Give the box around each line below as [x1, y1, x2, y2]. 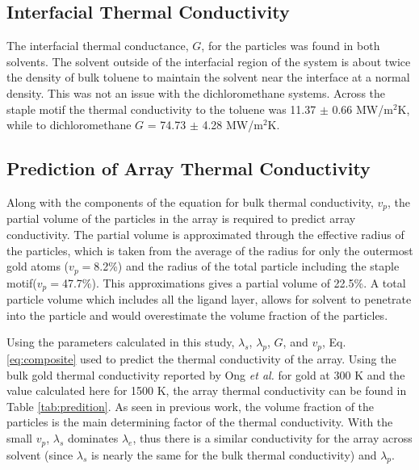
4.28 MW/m [202, 116, 263, 133]
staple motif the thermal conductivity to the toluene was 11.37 [6, 100, 316, 117]
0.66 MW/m [332, 100, 393, 117]
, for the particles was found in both [201, 37, 380, 54]
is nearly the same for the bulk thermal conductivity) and [91, 446, 377, 463]
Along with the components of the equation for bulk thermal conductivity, [6, 193, 374, 210]
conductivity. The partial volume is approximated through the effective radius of [6, 226, 404, 243]
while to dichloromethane [6, 116, 132, 133]
